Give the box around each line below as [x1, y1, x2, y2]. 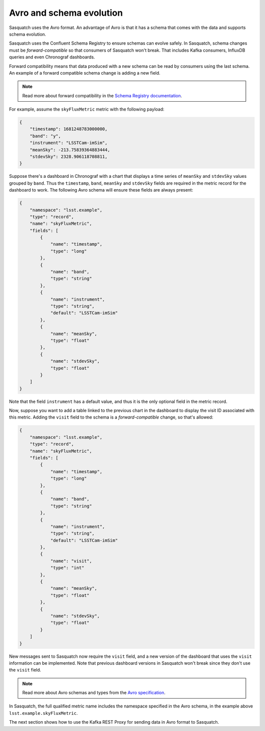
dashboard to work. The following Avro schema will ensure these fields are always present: [9, 187, 193, 193]
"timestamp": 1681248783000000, [29, 126, 108, 132]
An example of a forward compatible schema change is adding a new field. [9, 70, 160, 76]
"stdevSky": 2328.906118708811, [29, 154, 108, 159]
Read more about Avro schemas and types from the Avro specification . [22, 690, 166, 696]
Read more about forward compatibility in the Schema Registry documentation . [22, 92, 183, 98]
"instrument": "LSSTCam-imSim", [29, 140, 108, 146]
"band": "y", [29, 133, 61, 139]
